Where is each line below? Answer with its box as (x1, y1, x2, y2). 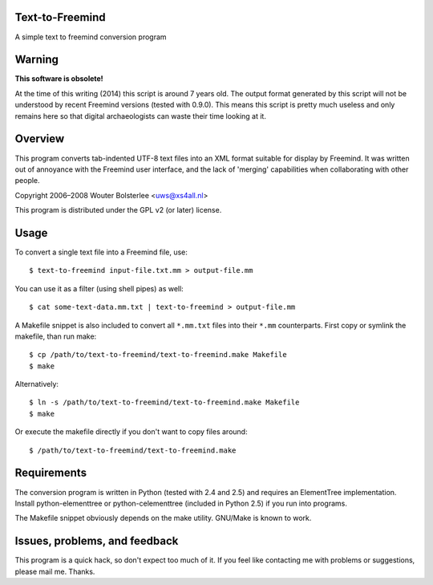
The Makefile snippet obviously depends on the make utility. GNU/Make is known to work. (14, 514, 312, 523)
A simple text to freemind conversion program (14, 32, 168, 42)
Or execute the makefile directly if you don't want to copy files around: (14, 427, 248, 437)
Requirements (14, 466, 87, 480)
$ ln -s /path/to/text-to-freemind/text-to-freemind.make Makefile (29, 398, 300, 407)
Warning (14, 53, 59, 67)
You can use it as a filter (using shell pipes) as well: (14, 283, 184, 293)
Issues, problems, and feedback (14, 534, 179, 548)
